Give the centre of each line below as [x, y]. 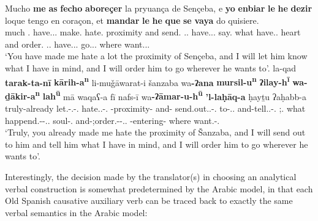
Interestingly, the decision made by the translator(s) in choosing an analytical [151, 177]
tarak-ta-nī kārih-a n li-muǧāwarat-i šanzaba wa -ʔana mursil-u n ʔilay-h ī [147, 81]
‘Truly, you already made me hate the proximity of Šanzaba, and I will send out [155, 132]
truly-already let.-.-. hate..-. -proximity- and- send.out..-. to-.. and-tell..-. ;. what [155, 108]
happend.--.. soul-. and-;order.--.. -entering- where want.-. [112, 120]
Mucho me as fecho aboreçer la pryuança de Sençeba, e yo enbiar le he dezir [159, 8]
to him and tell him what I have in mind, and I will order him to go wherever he [157, 144]
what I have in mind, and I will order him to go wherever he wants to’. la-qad [151, 67]
